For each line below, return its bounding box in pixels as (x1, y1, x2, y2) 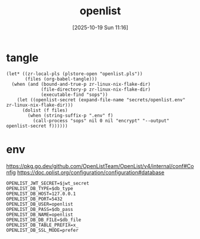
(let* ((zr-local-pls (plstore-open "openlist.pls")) (6, 70, 143, 77)
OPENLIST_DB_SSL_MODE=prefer (6, 227, 79, 233)
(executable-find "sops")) (41, 91, 109, 98)
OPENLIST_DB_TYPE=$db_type (6, 185, 73, 191)
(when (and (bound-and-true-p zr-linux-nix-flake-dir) (11, 81, 151, 87)
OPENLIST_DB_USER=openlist (6, 201, 73, 207)
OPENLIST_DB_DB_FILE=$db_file (6, 216, 82, 223)
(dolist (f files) (21, 107, 68, 113)
